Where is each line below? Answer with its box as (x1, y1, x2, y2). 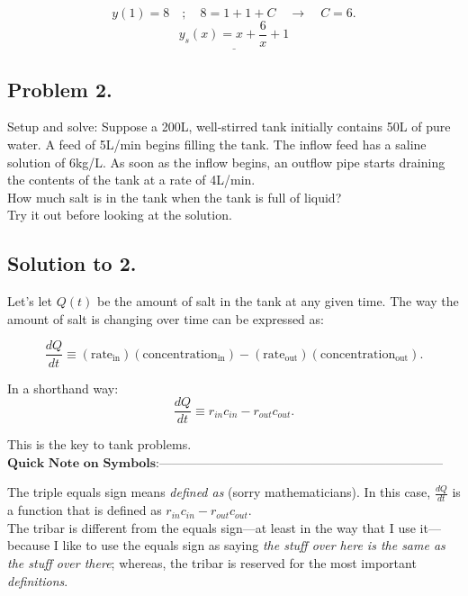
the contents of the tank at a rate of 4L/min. (7, 170, 256, 189)
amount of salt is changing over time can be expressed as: (7, 309, 324, 328)
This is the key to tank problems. (7, 435, 192, 454)
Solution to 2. (7, 249, 137, 277)
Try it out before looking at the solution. (7, 205, 232, 224)
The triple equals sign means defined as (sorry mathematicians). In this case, (7, 483, 431, 501)
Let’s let (7, 292, 53, 311)
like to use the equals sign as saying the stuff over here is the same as (62, 536, 445, 555)
